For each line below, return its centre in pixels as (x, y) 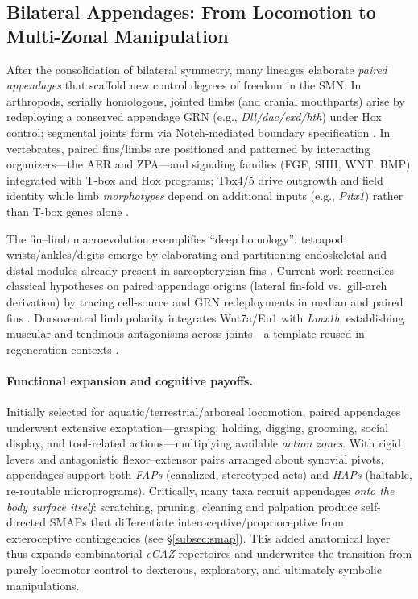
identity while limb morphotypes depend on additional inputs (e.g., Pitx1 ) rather (205, 196)
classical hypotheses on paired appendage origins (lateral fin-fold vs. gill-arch (197, 286)
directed (27, 522)
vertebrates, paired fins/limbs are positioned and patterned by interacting (188, 148)
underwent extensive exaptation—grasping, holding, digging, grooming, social (198, 427)
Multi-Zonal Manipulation (118, 35)
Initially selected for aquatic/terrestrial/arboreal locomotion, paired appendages (204, 412)
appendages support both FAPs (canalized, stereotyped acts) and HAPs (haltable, (209, 474)
